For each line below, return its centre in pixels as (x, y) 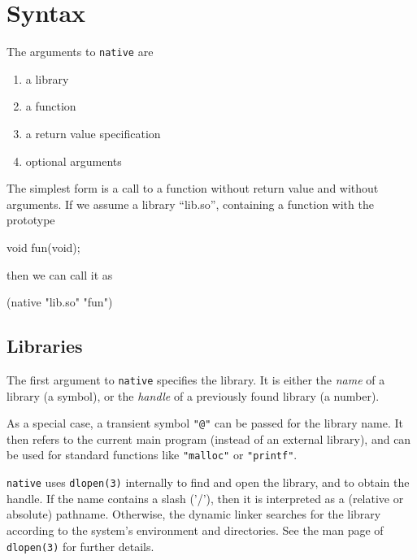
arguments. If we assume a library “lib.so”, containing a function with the (190, 204)
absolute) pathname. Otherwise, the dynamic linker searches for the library (194, 514)
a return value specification (93, 133)
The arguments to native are (80, 52)
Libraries (45, 346)
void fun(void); (43, 247)
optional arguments (74, 161)
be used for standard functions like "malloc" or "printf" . (152, 455)
